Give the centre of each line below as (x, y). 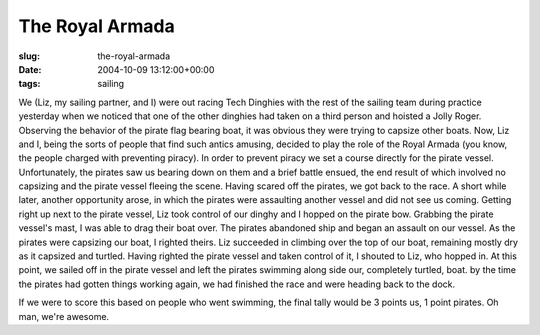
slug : (29, 56)
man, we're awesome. (64, 316)
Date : (30, 69)
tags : (29, 84)
